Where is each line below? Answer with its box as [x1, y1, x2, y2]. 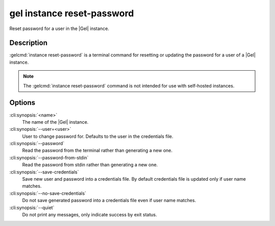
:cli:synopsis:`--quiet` [9, 204, 54, 211]
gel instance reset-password [9, 8, 134, 19]
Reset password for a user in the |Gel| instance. [9, 25, 109, 32]
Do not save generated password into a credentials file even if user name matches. [22, 197, 196, 204]
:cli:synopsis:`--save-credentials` [9, 168, 79, 175]
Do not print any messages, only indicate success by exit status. [22, 212, 157, 217]
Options [9, 98, 36, 107]
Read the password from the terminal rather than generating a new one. [22, 148, 173, 154]
